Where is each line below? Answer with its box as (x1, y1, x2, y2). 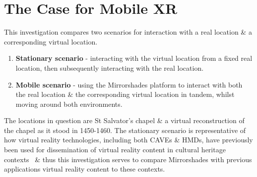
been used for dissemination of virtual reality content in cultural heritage (4, 144, 226, 155)
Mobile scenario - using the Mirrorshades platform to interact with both (15, 79, 243, 89)
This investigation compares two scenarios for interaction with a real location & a (4, 27, 252, 37)
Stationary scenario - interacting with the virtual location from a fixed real (15, 53, 253, 63)
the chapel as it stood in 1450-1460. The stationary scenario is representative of (4, 125, 246, 135)
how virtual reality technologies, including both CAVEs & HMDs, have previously (4, 134, 253, 145)
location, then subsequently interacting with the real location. (15, 62, 204, 73)
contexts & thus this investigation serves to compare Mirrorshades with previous (4, 154, 252, 164)
